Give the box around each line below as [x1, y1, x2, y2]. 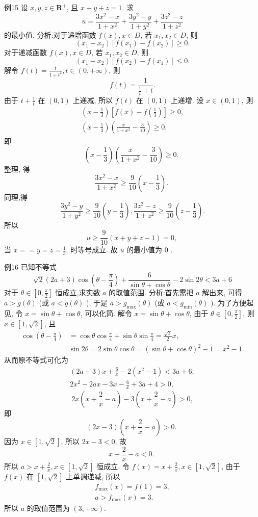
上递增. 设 [170, 95, 204, 106]
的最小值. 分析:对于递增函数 [4, 29, 96, 40]
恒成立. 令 [96, 460, 130, 471]
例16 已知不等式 [4, 262, 57, 272]
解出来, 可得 [202, 287, 242, 297]
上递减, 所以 [72, 95, 113, 106]
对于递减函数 [4, 47, 47, 58]
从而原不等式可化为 [4, 354, 68, 365]
